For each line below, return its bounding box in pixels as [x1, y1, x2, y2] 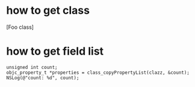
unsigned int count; [6, 64, 58, 70]
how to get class [6, 4, 90, 17]
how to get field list [6, 44, 104, 58]
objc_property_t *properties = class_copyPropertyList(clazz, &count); [6, 70, 190, 76]
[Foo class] [6, 23, 34, 31]
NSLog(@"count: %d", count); [6, 74, 79, 81]
